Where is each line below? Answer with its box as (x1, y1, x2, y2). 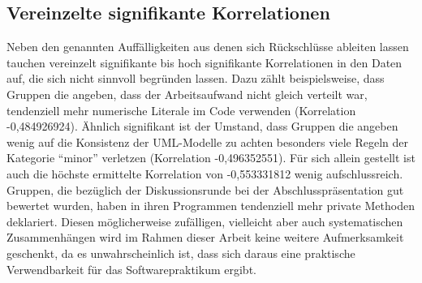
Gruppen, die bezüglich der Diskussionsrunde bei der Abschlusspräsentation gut (6, 181, 404, 198)
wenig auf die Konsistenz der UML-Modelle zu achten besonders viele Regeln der (6, 133, 409, 150)
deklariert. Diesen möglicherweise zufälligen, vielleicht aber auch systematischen (6, 212, 403, 229)
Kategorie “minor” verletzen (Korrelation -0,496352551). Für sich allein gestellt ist (6, 149, 416, 166)
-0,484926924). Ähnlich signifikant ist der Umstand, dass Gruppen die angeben (6, 118, 398, 135)
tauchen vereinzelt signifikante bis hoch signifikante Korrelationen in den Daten (6, 54, 403, 71)
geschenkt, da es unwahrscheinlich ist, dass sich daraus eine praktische (6, 244, 355, 261)
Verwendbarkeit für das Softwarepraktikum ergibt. (6, 260, 256, 277)
